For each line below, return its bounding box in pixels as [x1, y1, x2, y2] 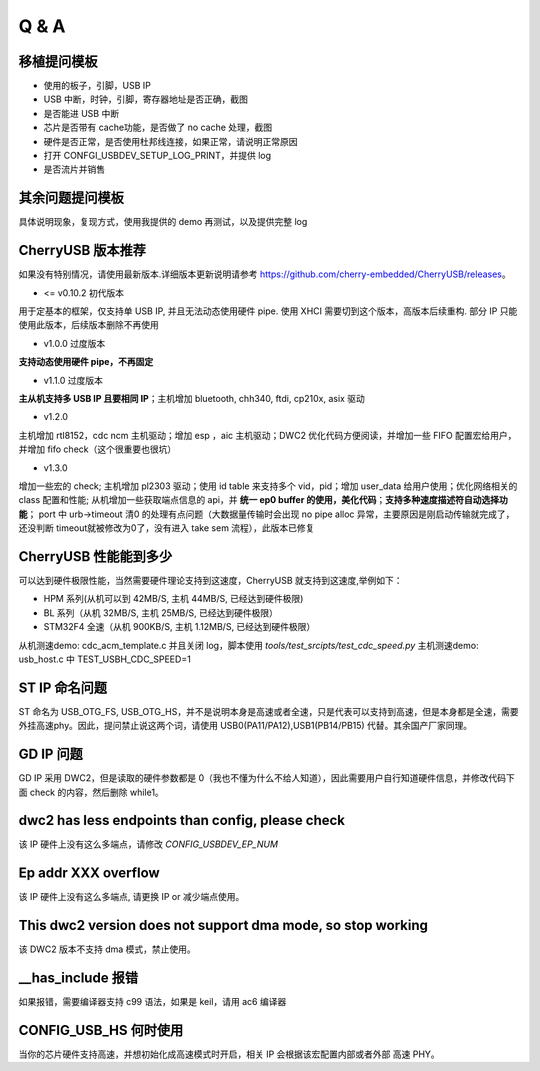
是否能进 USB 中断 [43, 107, 120, 119]
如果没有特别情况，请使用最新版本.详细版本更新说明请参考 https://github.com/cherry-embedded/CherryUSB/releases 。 [18, 268, 511, 280]
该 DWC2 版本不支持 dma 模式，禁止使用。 [18, 943, 197, 955]
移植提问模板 [18, 53, 98, 70]
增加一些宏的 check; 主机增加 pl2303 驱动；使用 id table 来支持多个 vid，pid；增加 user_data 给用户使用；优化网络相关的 [18, 480, 518, 492]
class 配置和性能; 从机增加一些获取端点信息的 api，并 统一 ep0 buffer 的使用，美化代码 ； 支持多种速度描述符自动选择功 [18, 494, 509, 506]
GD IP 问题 [18, 746, 84, 763]
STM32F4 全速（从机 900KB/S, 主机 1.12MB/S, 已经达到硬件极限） [43, 621, 316, 633]
